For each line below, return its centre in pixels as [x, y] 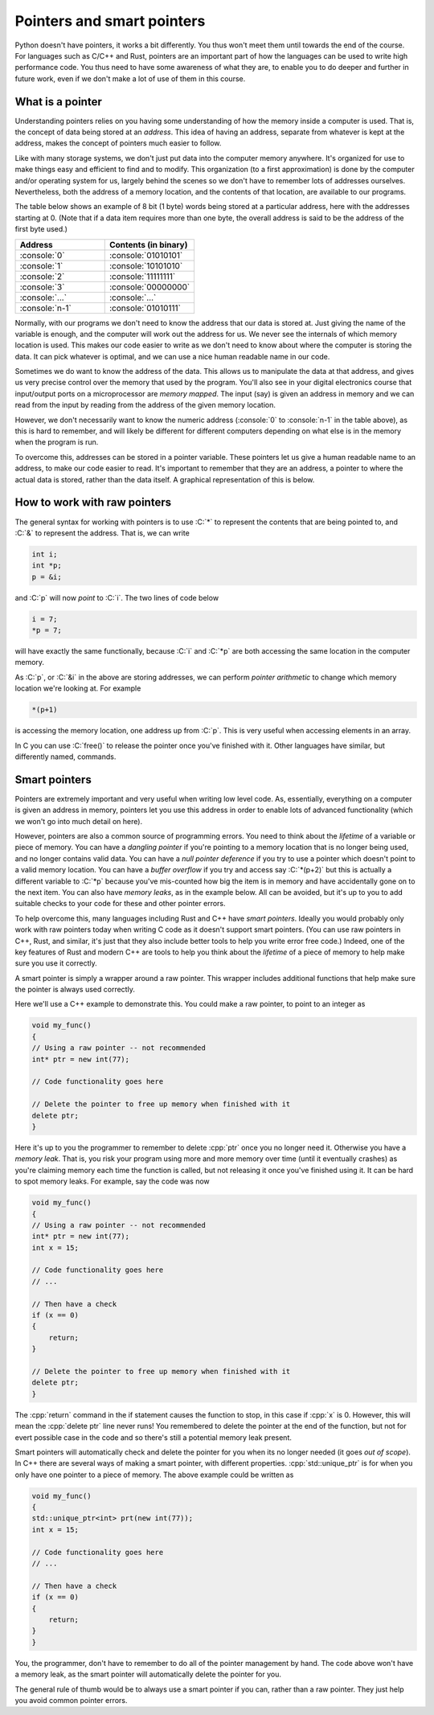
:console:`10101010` [146, 265]
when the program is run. [57, 442]
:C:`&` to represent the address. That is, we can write [102, 533]
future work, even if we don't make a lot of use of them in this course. [130, 78]
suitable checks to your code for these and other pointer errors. [120, 904]
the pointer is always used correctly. [75, 990]
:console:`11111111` [142, 276]
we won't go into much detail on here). [79, 821]
